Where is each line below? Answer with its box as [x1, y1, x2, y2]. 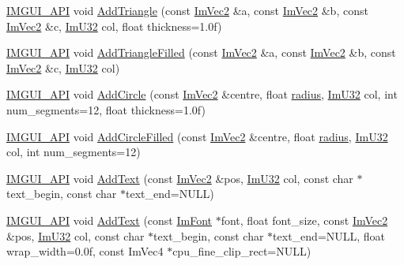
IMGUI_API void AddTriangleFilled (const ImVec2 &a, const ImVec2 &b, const [6, 44, 396, 61]
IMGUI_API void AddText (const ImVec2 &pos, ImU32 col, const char [6, 170, 353, 186]
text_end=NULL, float [273, 227, 386, 244]
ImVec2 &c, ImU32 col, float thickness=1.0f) [6, 17, 222, 34]
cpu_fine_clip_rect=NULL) [172, 243, 311, 259]
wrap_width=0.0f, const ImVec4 [6, 243, 164, 259]
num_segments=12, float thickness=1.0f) [6, 101, 206, 118]
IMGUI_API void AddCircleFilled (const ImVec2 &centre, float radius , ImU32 [6, 128, 388, 144]
